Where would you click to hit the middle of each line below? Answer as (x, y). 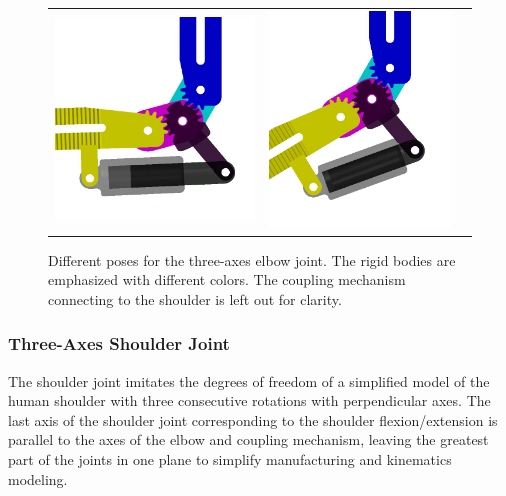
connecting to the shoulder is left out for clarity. (195, 298)
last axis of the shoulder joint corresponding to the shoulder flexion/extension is (253, 419)
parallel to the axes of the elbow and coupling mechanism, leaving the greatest (248, 439)
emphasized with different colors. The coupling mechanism (227, 279)
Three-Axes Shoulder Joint (119, 343)
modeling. (38, 478)
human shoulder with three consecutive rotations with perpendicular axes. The (249, 400)
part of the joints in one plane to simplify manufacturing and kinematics (230, 458)
